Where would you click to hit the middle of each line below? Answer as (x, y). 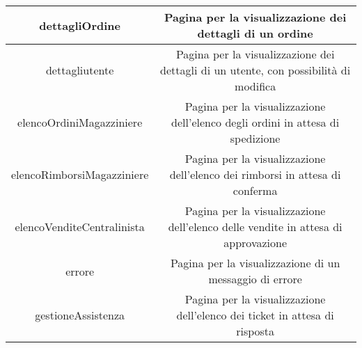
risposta (255, 331)
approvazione (255, 243)
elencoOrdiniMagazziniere (80, 122)
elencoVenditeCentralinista (80, 227)
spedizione (255, 138)
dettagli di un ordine (255, 33)
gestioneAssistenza (80, 315)
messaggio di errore (255, 279)
